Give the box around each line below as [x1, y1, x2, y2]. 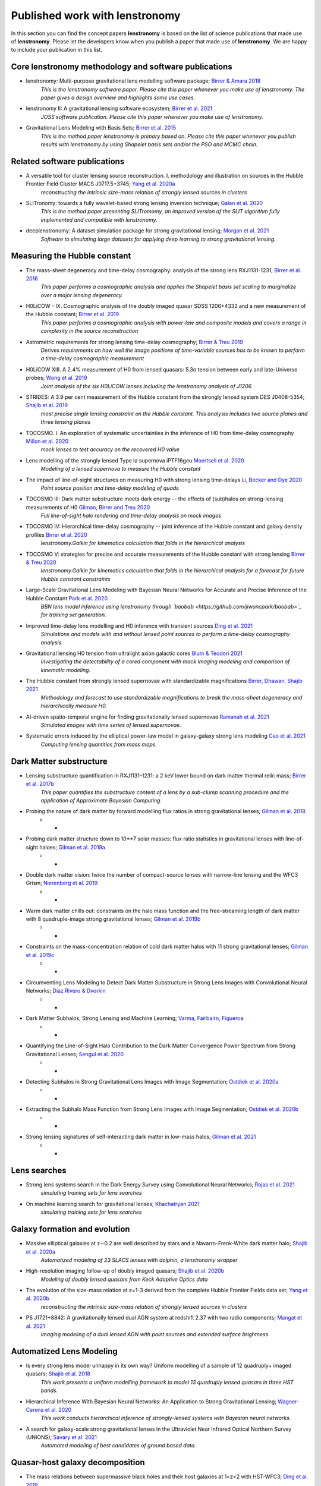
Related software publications [11, 156, 125, 166]
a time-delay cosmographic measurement [40, 355, 144, 362]
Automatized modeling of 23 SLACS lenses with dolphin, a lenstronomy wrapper [40, 1256, 238, 1263]
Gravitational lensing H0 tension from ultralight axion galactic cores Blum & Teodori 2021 [26, 650, 243, 657]
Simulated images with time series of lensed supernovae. [40, 722, 181, 729]
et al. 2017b [26, 780, 55, 788]
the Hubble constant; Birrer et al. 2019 [26, 311, 119, 318]
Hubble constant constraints [40, 575, 111, 583]
